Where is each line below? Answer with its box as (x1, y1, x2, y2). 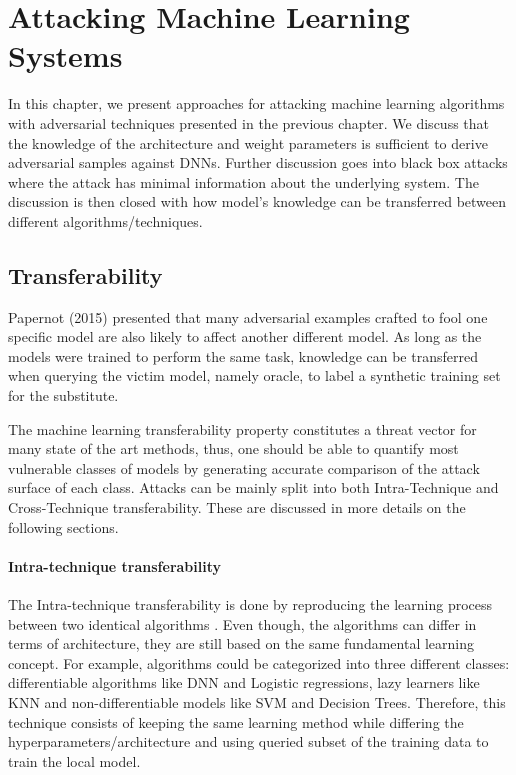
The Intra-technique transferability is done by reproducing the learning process (8, 594, 493, 614)
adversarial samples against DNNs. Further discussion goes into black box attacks (8, 152, 508, 173)
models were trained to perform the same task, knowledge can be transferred (8, 345, 478, 366)
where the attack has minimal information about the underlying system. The (8, 171, 479, 192)
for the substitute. (8, 385, 119, 406)
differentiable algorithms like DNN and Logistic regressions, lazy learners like (8, 672, 480, 693)
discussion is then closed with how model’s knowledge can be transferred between (8, 191, 507, 212)
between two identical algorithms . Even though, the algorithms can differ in (8, 613, 477, 634)
